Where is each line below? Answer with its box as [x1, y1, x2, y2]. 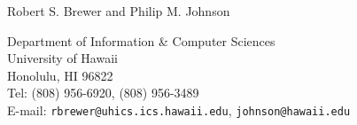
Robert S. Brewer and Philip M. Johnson [7, 2, 230, 20]
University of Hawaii [7, 49, 118, 67]
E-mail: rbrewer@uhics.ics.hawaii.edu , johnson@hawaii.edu [7, 100, 351, 119]
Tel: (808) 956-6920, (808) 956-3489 [7, 83, 199, 102]
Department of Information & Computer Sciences [7, 31, 276, 50]
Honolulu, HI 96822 [7, 66, 113, 84]
